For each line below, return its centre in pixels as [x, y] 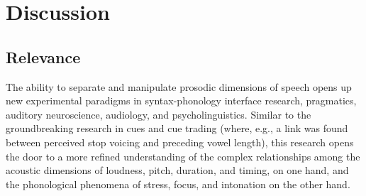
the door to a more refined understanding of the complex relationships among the [183, 156]
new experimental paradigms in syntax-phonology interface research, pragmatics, [181, 100]
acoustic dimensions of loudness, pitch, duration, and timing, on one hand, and [177, 170]
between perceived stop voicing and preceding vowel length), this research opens [180, 142]
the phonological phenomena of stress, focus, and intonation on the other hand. [178, 184]
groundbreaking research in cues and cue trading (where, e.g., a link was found [177, 128]
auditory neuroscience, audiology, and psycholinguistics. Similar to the [159, 114]
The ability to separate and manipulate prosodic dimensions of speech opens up [179, 86]
